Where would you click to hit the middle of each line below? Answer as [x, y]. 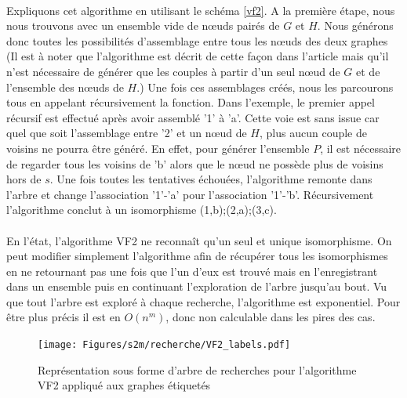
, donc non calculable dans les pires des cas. [271, 317]
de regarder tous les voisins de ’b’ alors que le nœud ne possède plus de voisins [195, 163]
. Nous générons [355, 25]
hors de [24, 179]
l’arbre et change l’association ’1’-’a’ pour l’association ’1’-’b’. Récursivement [190, 194]
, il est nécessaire [361, 148]
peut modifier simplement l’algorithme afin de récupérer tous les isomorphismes [197, 256]
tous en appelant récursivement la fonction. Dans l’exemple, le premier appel [191, 102]
